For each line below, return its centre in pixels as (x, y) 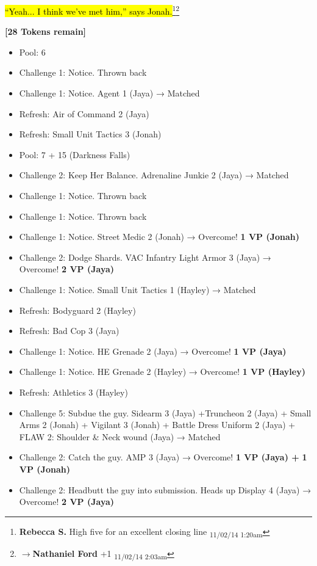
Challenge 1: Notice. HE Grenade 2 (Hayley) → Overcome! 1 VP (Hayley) (162, 372)
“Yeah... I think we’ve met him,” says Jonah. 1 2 (92, 10)
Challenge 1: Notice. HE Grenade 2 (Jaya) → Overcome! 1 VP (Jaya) (153, 351)
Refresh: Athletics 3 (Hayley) (73, 392)
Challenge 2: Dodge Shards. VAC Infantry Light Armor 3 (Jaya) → (145, 257)
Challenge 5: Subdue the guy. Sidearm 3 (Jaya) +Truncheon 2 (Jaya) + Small (165, 412)
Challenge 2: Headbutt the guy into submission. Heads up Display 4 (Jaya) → (165, 489)
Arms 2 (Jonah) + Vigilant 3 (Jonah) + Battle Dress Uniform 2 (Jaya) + (157, 425)
